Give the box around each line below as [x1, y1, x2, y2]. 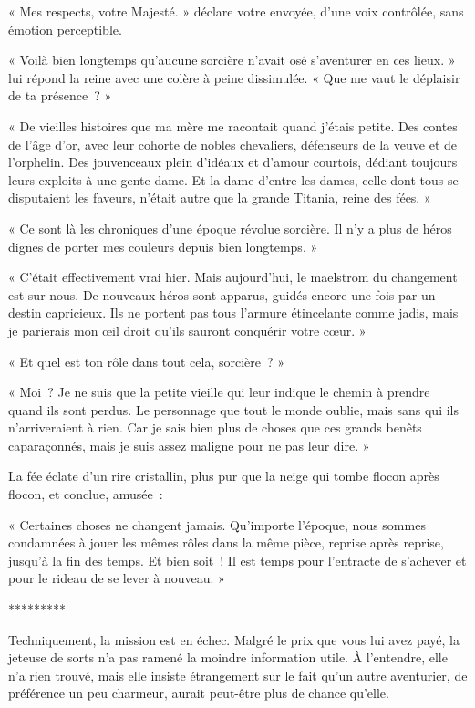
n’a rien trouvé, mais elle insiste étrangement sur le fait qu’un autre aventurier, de [8, 665, 468, 684]
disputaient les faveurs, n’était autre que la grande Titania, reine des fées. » [8, 188, 431, 207]
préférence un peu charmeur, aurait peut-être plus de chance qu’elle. [8, 683, 389, 703]
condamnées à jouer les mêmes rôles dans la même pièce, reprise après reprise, [8, 533, 444, 552]
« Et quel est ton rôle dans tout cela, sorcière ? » [8, 351, 285, 370]
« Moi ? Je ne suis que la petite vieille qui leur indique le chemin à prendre [8, 382, 430, 401]
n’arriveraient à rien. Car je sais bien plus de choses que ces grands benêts [8, 418, 422, 437]
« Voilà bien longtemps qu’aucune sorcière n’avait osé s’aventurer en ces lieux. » [8, 50, 456, 69]
